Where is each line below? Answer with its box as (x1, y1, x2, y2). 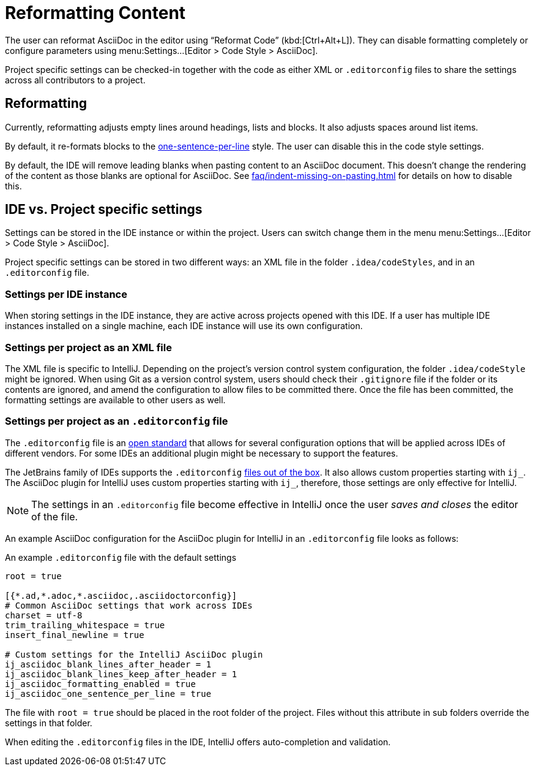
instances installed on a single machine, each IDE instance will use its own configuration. (5, 321, 363, 332)
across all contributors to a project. (5, 74, 146, 85)
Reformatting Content (5, 2, 186, 23)
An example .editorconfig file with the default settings (5, 552, 237, 563)
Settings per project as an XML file (5, 341, 172, 354)
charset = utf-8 (5, 610, 83, 620)
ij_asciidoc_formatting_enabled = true (5, 678, 196, 689)
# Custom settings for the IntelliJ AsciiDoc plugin (5, 649, 263, 659)
